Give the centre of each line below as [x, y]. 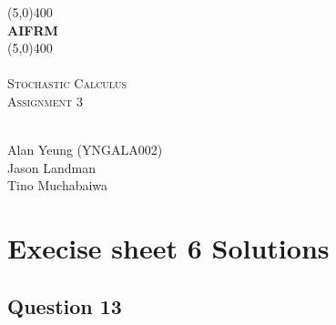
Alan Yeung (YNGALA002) [85, 150]
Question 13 [65, 305]
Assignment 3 [45, 101]
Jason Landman [51, 167]
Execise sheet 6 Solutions [168, 248]
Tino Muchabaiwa [58, 185]
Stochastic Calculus [67, 83]
